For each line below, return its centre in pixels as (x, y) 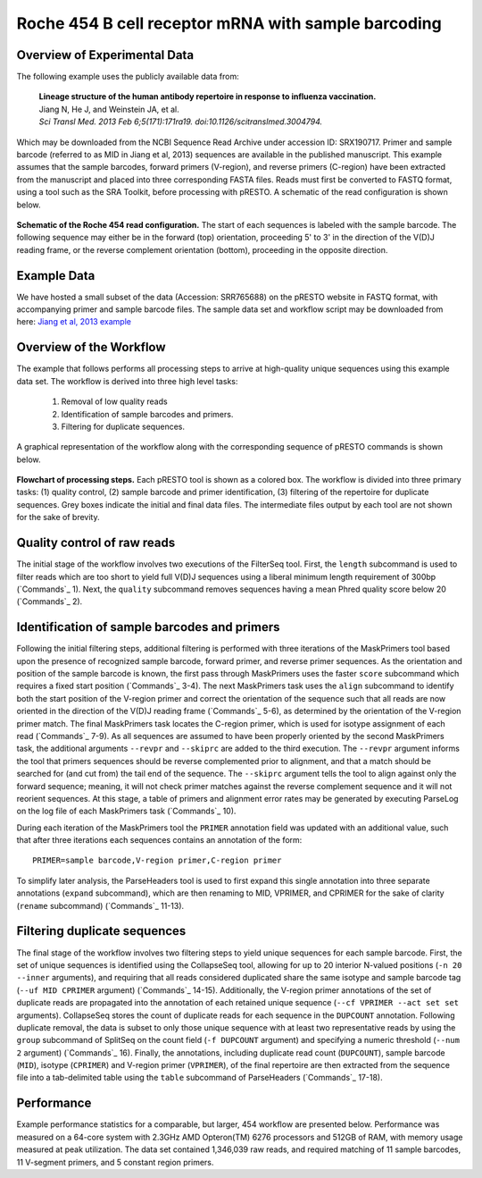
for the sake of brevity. (58, 517)
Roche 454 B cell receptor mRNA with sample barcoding (229, 23)
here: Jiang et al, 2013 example (74, 322)
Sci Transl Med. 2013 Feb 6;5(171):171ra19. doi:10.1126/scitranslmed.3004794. (181, 122)
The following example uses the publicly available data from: (128, 77)
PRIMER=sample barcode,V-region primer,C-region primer (157, 861)
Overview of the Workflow (91, 347)
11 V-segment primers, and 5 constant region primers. (115, 1162)
